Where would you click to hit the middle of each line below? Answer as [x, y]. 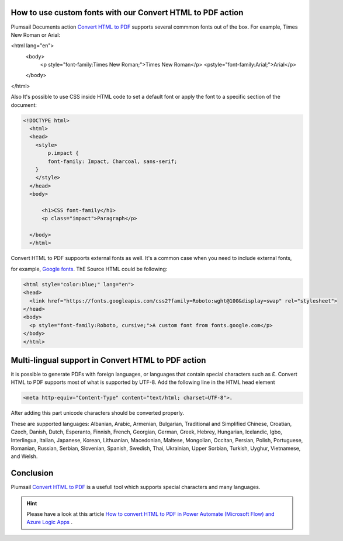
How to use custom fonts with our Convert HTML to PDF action [127, 13]
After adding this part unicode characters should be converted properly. [97, 413]
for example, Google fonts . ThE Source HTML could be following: [89, 269]
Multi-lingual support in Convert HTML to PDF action [108, 360]
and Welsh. [24, 456]
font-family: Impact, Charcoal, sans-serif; [112, 161]
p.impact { [63, 153]
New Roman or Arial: [36, 34]
